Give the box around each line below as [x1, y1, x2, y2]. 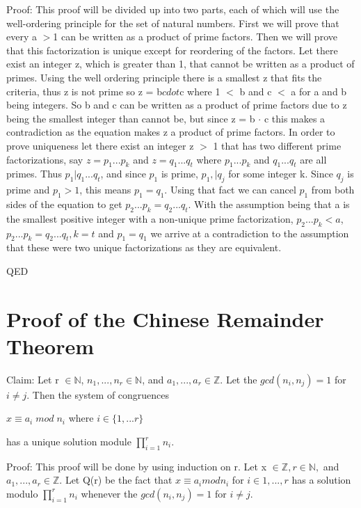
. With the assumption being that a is [188, 196, 350, 211]
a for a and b [291, 84, 347, 98]
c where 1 [179, 84, 220, 98]
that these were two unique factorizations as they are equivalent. [6, 240, 282, 255]
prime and [6, 182, 50, 197]
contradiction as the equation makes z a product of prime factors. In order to [6, 125, 335, 139]
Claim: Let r [6, 372, 59, 386]
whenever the [81, 486, 138, 500]
